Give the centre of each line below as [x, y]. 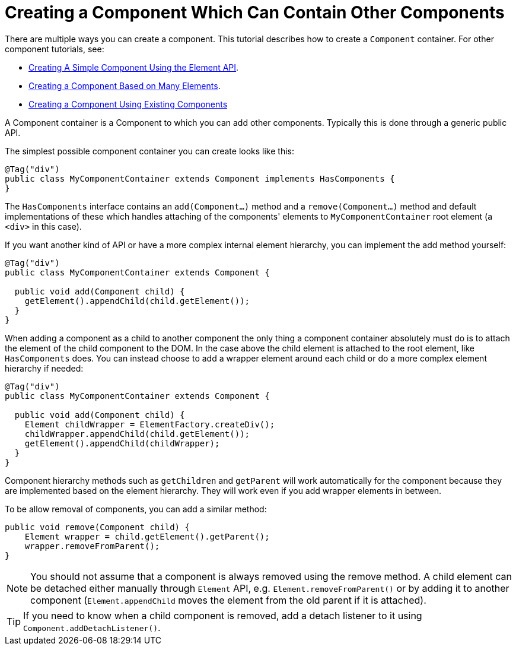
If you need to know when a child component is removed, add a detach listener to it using [223, 615]
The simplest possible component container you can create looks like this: [150, 151]
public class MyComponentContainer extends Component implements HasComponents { [200, 178]
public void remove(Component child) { [97, 527]
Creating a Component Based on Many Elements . [125, 85]
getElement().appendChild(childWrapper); [122, 443]
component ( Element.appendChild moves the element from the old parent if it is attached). [228, 600]
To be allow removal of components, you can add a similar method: [136, 509]
